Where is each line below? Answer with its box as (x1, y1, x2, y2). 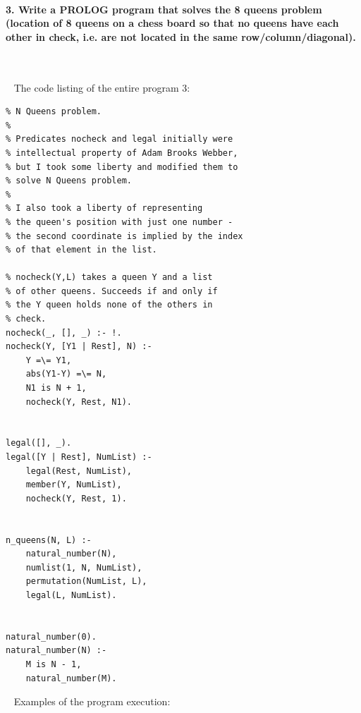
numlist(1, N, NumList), (25, 562, 142, 573)
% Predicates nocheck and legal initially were (6, 134, 233, 145)
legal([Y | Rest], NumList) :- (6, 452, 152, 463)
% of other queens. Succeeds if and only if (6, 286, 218, 296)
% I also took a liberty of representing (6, 203, 203, 214)
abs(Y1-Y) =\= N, (25, 369, 107, 379)
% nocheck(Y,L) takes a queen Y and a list (6, 272, 213, 283)
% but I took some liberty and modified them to (6, 162, 238, 172)
